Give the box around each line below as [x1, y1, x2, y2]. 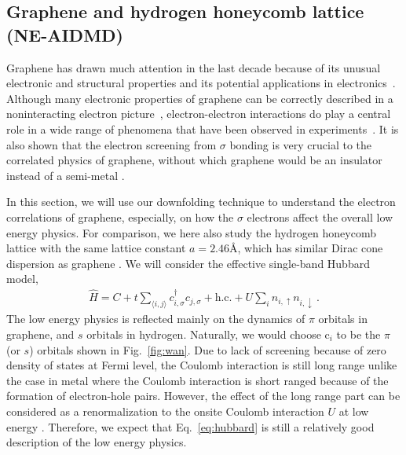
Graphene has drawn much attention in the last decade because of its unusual [6, 59, 381, 75]
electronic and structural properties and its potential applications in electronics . [6, 75, 396, 91]
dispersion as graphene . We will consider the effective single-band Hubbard [6, 255, 370, 271]
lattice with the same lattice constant [6, 240, 186, 256]
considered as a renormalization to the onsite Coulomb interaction [6, 402, 324, 419]
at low [338, 402, 369, 419]
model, [6, 270, 38, 287]
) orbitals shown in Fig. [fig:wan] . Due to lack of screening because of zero [29, 341, 386, 358]
